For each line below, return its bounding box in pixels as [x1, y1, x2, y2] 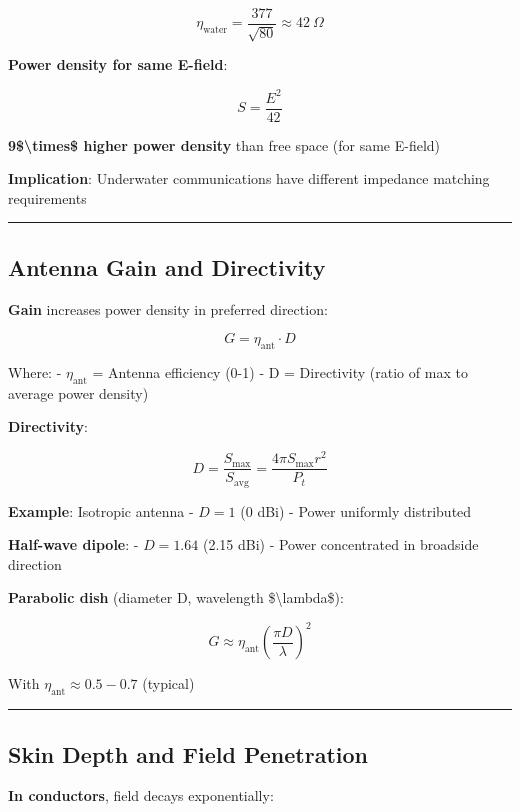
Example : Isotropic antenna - [8, 500, 194, 521]
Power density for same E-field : [8, 54, 228, 75]
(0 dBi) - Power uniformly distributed [240, 500, 472, 521]
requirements [8, 187, 87, 208]
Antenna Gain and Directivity [8, 251, 326, 282]
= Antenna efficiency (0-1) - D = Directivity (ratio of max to [92, 361, 468, 382]
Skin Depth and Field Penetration [8, 738, 368, 769]
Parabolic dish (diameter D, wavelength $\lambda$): [8, 587, 344, 608]
